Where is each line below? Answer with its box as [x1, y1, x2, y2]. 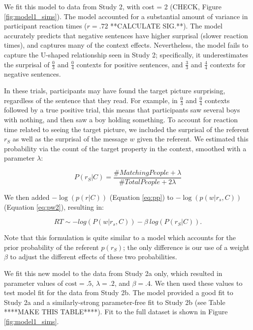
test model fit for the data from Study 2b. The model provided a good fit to [4, 287, 233, 298]
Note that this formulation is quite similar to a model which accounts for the [4, 232, 236, 243]
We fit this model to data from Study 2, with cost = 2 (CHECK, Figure [4, 1, 222, 11]
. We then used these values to [150, 277, 243, 288]
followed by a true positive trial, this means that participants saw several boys [4, 105, 240, 115]
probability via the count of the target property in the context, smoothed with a [4, 143, 247, 153]
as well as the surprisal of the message [12, 134, 127, 144]
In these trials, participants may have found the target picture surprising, [4, 85, 225, 95]
